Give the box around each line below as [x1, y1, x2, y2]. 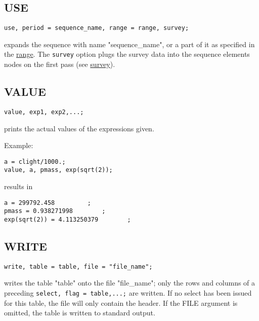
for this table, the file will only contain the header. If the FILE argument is [4, 297, 238, 308]
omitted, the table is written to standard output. [4, 307, 155, 318]
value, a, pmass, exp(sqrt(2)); [4, 166, 113, 174]
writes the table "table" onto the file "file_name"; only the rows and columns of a [4, 277, 255, 288]
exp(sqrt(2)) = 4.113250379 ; [4, 216, 131, 223]
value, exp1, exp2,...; [4, 108, 84, 116]
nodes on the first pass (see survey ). [4, 59, 115, 69]
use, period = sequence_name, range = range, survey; [4, 24, 189, 32]
